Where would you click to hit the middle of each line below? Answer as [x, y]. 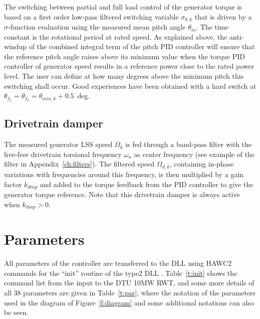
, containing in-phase [202, 164]
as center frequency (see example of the [194, 154]
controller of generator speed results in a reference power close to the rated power [129, 66]
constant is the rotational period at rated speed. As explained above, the [116, 36]
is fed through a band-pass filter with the [189, 144]
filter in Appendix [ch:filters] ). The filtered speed [79, 164]
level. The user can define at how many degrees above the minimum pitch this [124, 76]
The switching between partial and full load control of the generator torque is [123, 7]
